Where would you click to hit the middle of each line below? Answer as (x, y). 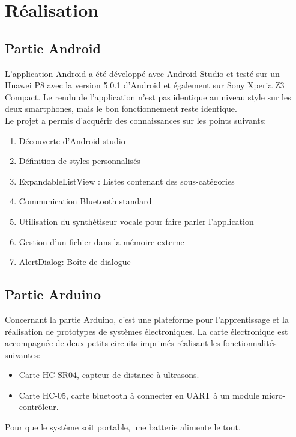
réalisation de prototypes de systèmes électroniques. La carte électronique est (146, 331)
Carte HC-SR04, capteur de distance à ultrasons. (109, 375)
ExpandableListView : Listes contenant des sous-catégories (127, 181)
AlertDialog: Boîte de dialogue (75, 262)
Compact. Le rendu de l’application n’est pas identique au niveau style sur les (148, 96)
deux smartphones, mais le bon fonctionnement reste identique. (121, 108)
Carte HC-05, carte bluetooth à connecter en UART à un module (139, 395)
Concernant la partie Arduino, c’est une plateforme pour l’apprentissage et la (147, 319)
